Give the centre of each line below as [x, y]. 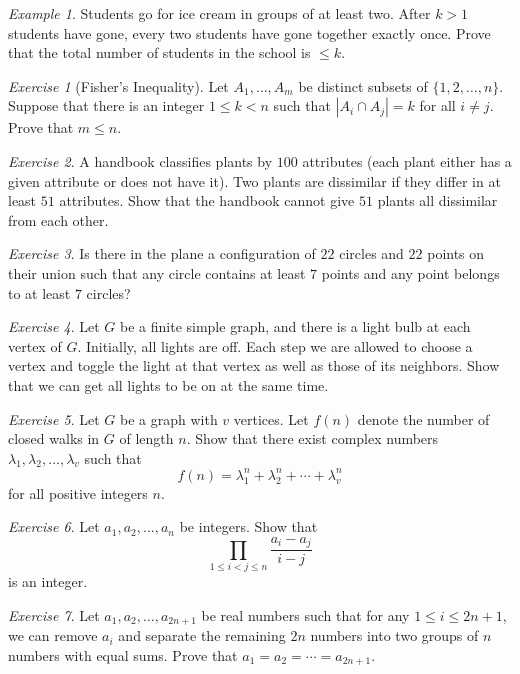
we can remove [53, 635]
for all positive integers [78, 492]
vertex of [35, 345]
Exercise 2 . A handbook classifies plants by [140, 160]
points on [456, 253]
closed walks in [54, 438]
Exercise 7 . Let [54, 614]
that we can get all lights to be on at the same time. [168, 384]
